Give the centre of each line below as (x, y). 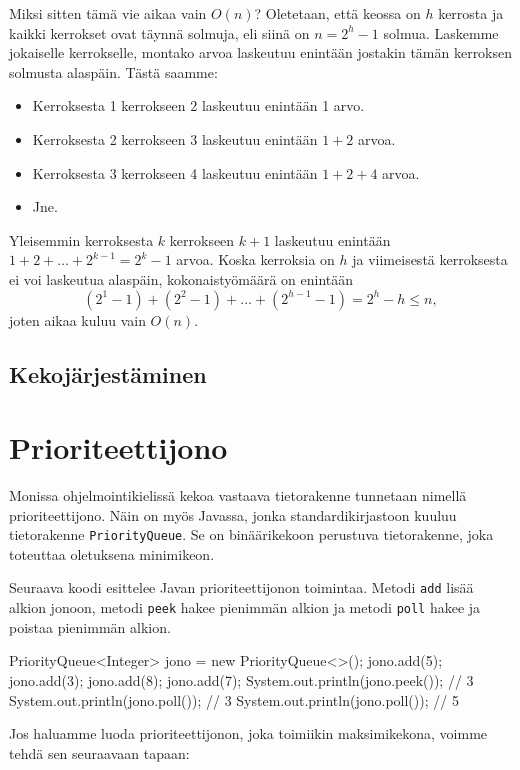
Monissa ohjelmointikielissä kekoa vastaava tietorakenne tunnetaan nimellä (238, 495)
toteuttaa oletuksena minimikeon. (112, 553)
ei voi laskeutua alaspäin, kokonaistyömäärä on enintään (181, 278)
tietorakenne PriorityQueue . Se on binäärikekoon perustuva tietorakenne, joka (251, 534)
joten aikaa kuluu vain (77, 319)
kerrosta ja (471, 13)
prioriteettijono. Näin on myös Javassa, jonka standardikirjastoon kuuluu (233, 514)
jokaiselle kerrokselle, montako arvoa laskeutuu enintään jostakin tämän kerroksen (261, 52)
